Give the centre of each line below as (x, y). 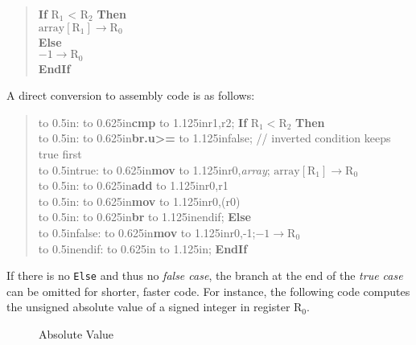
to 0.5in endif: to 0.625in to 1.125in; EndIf (143, 248)
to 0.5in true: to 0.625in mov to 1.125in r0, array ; (154, 169)
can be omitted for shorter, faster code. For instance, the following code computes (208, 291)
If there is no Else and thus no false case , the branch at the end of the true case (205, 275)
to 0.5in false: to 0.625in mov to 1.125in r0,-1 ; (147, 232)
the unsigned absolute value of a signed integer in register (148, 307)
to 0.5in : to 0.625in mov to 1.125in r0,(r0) (139, 201)
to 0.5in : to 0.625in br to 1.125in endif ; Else (144, 217)
